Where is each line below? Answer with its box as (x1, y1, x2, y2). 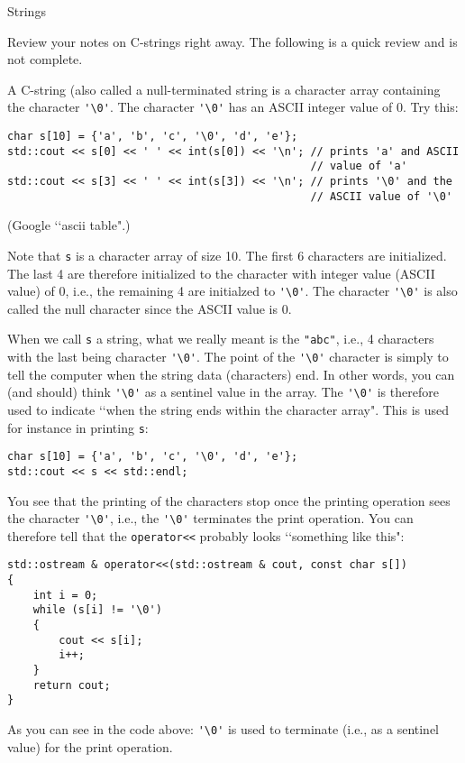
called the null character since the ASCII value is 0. (7, 299, 292, 317)
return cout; (32, 678, 111, 692)
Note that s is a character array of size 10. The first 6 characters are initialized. (7, 245, 447, 264)
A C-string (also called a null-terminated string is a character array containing (7, 79, 441, 98)
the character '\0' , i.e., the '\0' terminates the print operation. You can (7, 509, 414, 528)
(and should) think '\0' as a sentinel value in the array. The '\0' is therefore (7, 382, 439, 401)
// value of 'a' (310, 160, 407, 173)
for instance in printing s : (7, 418, 149, 437)
